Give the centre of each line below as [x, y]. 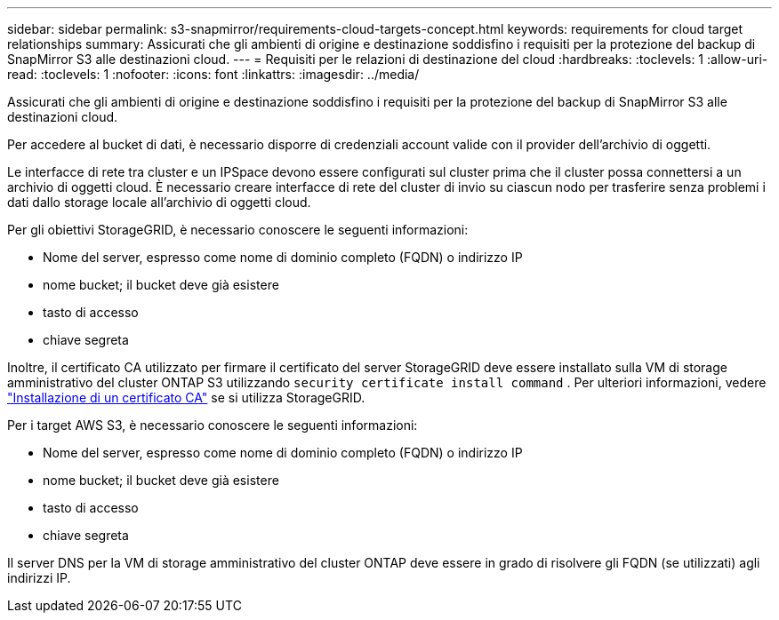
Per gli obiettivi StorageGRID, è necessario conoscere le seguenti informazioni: [238, 230]
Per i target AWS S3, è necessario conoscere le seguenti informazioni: [213, 425]
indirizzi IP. [39, 578]
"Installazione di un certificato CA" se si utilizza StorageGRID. [186, 397]
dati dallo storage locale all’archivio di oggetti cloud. [159, 202]
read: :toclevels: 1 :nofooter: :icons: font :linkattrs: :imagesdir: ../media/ [213, 74]
